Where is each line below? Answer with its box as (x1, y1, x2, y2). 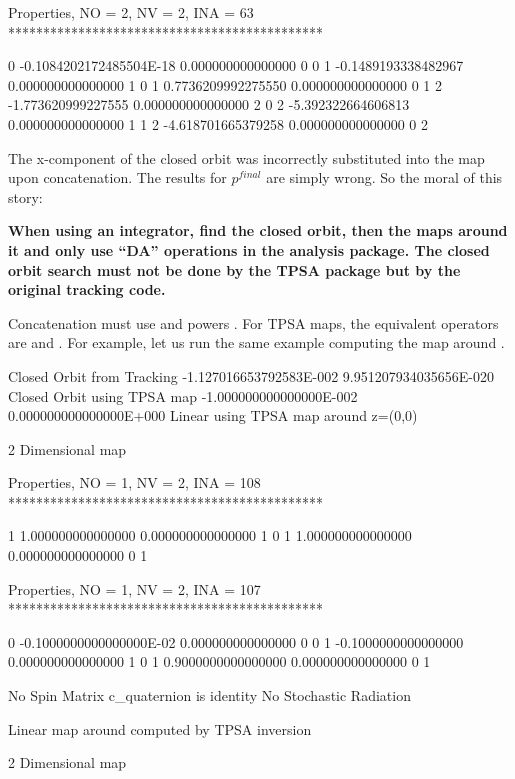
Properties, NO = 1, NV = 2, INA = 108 (8, 472, 261, 493)
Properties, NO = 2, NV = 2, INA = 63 (8, 2, 254, 22)
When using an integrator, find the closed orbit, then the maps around (8, 220, 508, 241)
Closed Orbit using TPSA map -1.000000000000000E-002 (8, 385, 358, 406)
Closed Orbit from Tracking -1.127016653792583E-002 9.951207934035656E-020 (8, 365, 494, 386)
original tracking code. (8, 279, 166, 300)
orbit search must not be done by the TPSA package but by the (8, 259, 461, 280)
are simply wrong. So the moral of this (266, 167, 503, 188)
